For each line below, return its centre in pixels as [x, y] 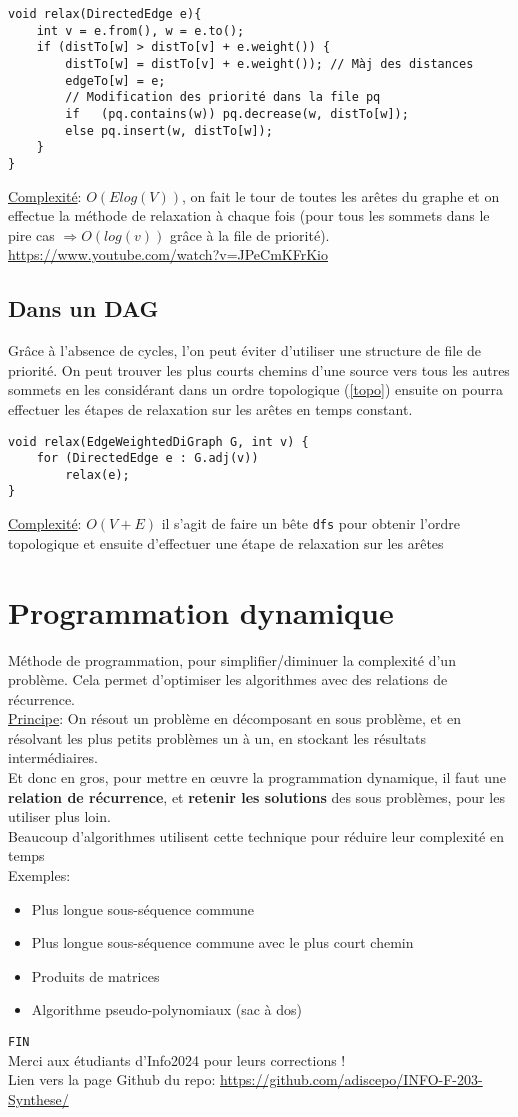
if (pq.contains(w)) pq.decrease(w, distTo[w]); [237, 113]
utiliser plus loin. [59, 816]
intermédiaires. [53, 757]
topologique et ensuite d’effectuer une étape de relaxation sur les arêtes [226, 542]
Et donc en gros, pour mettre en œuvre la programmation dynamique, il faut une [257, 777]
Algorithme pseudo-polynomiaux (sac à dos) [166, 1009]
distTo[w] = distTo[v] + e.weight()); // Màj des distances [269, 63]
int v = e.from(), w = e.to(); [140, 30]
